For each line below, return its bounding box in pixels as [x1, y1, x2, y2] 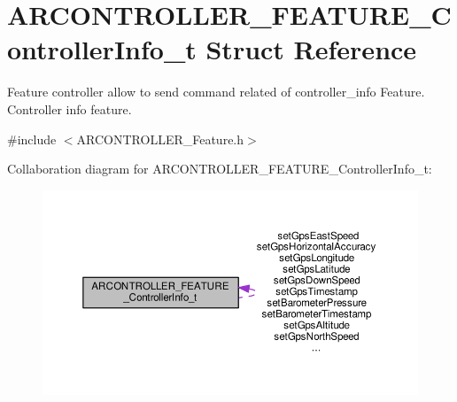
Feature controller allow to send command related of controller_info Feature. [7, 82, 425, 101]
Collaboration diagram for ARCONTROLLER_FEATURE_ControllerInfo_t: [7, 159, 432, 178]
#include [7, 129, 57, 148]
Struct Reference [205, 31, 417, 67]
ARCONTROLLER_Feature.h [76, 129, 244, 148]
